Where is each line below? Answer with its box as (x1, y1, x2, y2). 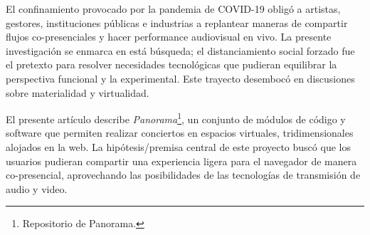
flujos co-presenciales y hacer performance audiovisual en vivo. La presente (6, 29, 332, 44)
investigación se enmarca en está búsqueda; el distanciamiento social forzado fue (6, 43, 355, 58)
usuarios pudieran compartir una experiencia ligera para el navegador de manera (6, 153, 357, 168)
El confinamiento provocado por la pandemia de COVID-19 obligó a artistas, (6, 1, 341, 16)
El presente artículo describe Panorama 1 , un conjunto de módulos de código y (6, 110, 346, 126)
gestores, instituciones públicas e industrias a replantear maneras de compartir (6, 15, 348, 30)
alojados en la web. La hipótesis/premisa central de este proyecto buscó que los (6, 140, 351, 154)
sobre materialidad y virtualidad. (6, 85, 149, 100)
